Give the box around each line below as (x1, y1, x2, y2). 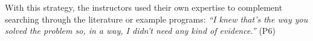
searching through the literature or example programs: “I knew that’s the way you (5, 12, 308, 25)
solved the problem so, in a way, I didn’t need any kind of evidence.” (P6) (5, 24, 276, 37)
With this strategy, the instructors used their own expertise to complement (5, 1, 283, 13)
